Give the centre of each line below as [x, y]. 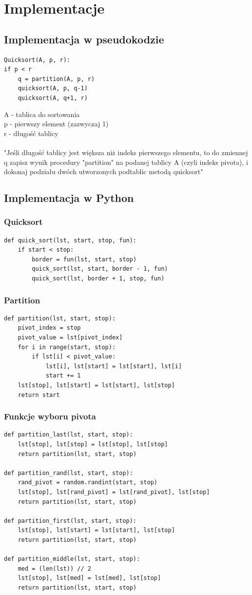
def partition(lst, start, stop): [60, 318]
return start [39, 395]
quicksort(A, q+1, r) [53, 98]
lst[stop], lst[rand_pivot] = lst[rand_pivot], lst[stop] [114, 492]
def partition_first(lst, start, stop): [70, 521]
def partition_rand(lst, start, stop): [68, 473]
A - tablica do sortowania [42, 114]
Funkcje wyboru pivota [50, 416]
